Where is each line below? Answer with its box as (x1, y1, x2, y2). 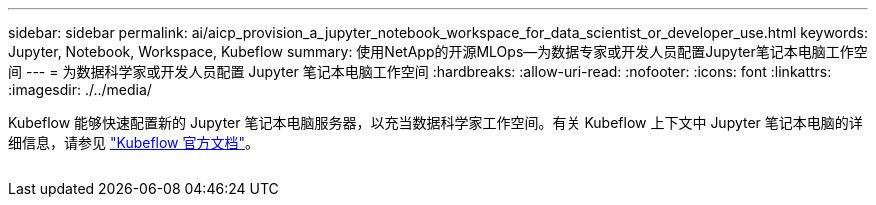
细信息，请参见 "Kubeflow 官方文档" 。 (8, 134, 260, 151)
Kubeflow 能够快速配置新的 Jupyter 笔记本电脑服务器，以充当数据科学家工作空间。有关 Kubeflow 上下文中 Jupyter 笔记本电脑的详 (8, 114, 863, 131)
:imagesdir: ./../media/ (8, 81, 152, 98)
